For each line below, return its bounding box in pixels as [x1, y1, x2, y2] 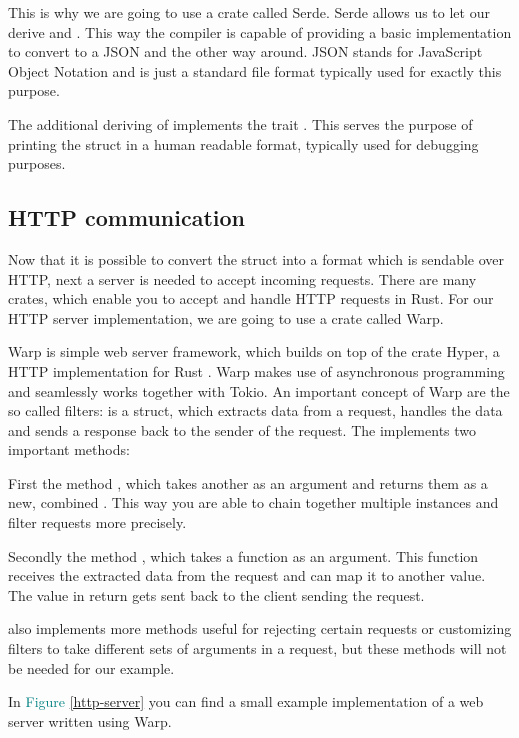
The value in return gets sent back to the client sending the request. [8, 584, 425, 605]
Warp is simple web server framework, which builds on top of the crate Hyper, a [8, 341, 500, 362]
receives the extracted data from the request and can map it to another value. [8, 565, 486, 586]
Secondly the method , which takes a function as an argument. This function [8, 545, 479, 566]
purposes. [8, 153, 66, 174]
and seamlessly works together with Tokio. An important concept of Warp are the [8, 380, 510, 401]
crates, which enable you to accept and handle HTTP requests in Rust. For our [8, 288, 494, 309]
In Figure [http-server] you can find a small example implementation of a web [8, 691, 484, 712]
